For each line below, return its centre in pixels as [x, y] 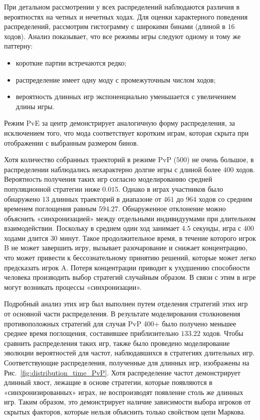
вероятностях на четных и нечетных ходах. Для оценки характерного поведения [126, 16]
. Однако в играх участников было [171, 188]
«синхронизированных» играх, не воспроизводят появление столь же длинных [124, 392]
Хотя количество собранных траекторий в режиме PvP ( [90, 159]
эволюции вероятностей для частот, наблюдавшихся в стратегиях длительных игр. [129, 353]
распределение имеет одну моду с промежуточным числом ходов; [116, 79]
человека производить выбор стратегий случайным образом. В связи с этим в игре [130, 277]
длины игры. [35, 106]
